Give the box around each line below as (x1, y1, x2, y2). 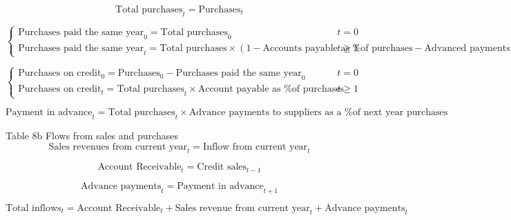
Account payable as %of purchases (197, 84, 345, 94)
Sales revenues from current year (48, 141, 188, 152)
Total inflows (6, 203, 61, 213)
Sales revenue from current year (175, 203, 310, 213)
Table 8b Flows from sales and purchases (6, 128, 178, 142)
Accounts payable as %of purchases (262, 43, 413, 53)
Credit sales (197, 162, 247, 172)
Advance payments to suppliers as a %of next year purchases (189, 108, 448, 118)
